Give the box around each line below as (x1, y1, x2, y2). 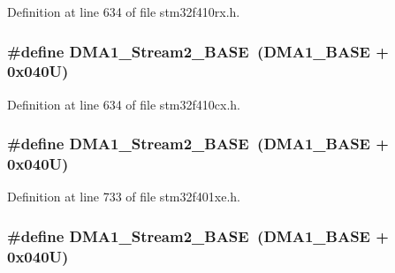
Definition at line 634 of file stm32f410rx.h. (7, 3, 240, 20)
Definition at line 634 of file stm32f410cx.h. (7, 95, 240, 113)
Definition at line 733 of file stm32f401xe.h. (7, 187, 240, 206)
